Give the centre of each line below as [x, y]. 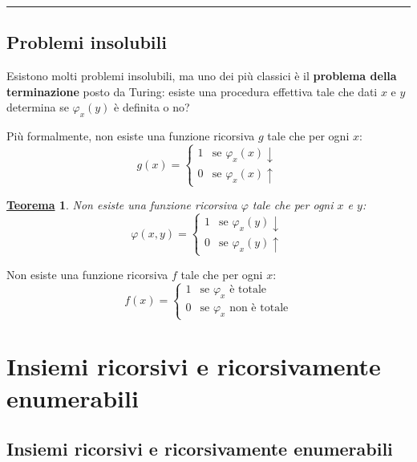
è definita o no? [152, 107]
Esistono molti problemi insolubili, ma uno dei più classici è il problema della [202, 76]
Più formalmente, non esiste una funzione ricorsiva [131, 136]
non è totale [259, 308]
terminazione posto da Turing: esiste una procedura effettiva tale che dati [192, 91]
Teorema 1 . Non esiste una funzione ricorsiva [122, 205]
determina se [38, 107]
